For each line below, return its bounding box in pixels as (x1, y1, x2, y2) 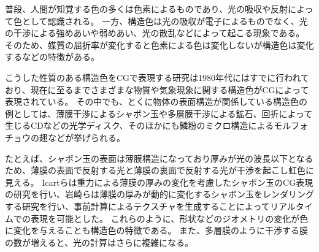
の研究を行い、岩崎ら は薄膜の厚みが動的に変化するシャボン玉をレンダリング (5, 188, 314, 200)
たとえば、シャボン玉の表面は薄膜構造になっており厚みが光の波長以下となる (5, 151, 313, 164)
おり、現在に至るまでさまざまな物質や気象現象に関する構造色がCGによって (5, 83, 309, 96)
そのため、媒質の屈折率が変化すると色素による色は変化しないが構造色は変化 (5, 38, 314, 51)
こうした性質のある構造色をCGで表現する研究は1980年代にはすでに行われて (5, 71, 310, 83)
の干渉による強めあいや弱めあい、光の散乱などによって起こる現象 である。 (5, 26, 305, 39)
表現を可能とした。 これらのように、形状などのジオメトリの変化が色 (30, 212, 309, 224)
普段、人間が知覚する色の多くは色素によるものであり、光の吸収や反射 (5, 2, 288, 15)
